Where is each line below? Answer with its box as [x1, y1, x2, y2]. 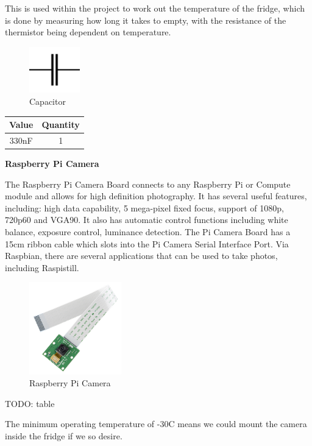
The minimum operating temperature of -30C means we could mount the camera [5, 417, 307, 430]
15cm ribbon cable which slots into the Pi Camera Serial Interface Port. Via [5, 237, 289, 250]
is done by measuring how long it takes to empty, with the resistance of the [5, 13, 286, 26]
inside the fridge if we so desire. [5, 429, 122, 442]
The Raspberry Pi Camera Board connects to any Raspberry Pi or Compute [5, 177, 291, 190]
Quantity [41, 118, 80, 131]
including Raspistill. [5, 261, 79, 274]
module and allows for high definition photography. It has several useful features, [5, 189, 307, 202]
